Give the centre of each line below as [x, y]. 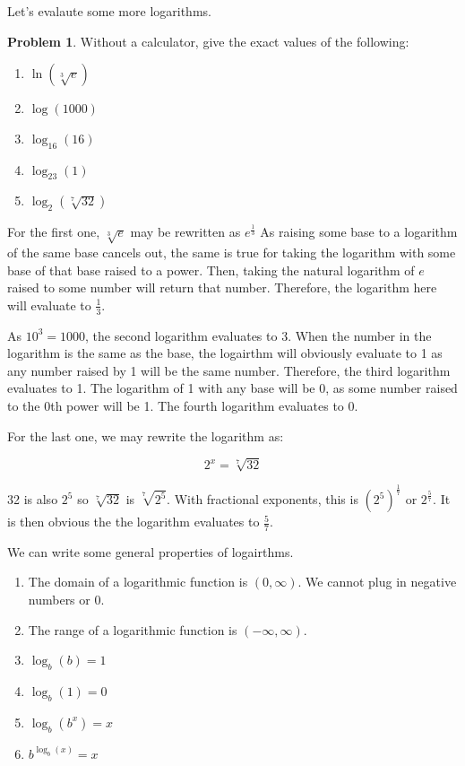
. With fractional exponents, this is [263, 499]
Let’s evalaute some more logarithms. [109, 11]
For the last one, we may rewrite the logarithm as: [146, 435]
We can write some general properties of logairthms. [151, 551]
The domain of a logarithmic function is [138, 582]
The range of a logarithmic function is [133, 629]
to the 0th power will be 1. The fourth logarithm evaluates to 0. [183, 405]
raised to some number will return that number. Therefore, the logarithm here [222, 287]
